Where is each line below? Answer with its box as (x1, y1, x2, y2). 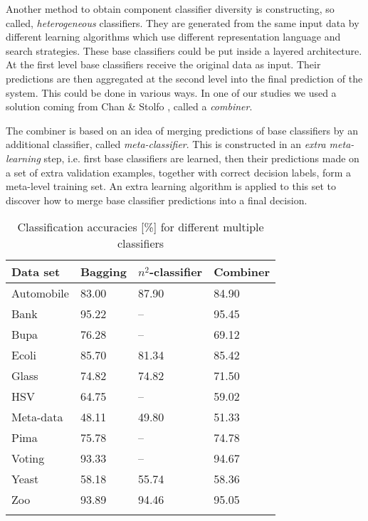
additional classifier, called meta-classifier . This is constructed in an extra (6, 137, 326, 152)
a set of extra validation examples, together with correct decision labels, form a (6, 164, 352, 179)
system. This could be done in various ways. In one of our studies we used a (6, 85, 337, 100)
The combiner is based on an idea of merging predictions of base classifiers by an (6, 122, 358, 137)
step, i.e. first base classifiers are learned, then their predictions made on (43, 150, 359, 165)
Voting (11, 450, 45, 467)
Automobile (11, 285, 69, 302)
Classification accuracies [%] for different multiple (17, 219, 264, 236)
